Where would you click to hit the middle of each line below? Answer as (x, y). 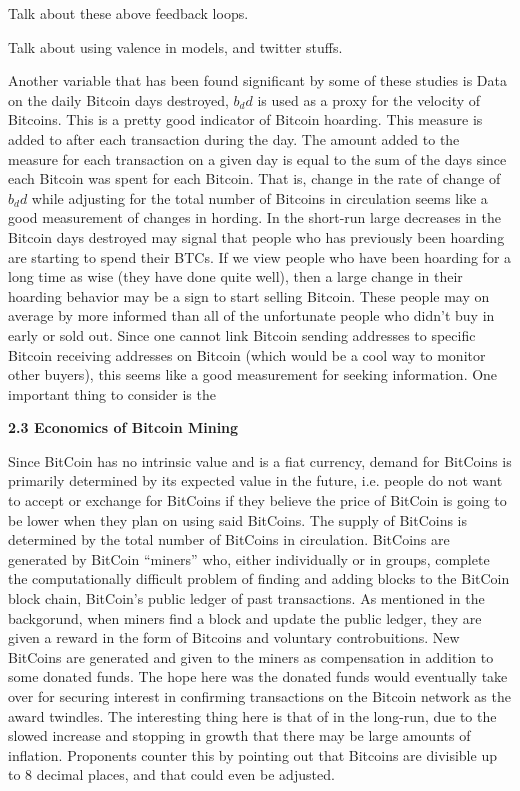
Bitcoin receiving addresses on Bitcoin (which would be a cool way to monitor (247, 354)
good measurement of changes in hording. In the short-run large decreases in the (254, 217)
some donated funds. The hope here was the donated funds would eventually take (258, 676)
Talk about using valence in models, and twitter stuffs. (175, 46)
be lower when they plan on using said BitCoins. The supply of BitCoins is (238, 519)
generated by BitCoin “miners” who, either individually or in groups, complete (249, 558)
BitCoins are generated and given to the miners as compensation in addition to (251, 656)
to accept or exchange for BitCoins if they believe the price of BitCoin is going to (257, 500)
